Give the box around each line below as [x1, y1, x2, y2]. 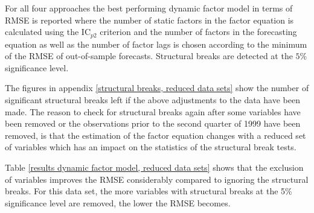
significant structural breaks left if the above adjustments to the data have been [5, 94, 300, 106]
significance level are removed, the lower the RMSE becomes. [5, 196, 231, 209]
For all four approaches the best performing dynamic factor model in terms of [5, 2, 293, 14]
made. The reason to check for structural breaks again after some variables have [5, 105, 301, 118]
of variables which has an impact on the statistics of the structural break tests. [5, 141, 296, 153]
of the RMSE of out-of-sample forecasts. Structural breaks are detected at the [5, 49, 293, 62]
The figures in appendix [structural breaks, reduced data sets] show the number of [5, 81, 309, 94]
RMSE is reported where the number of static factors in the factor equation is [5, 13, 294, 26]
